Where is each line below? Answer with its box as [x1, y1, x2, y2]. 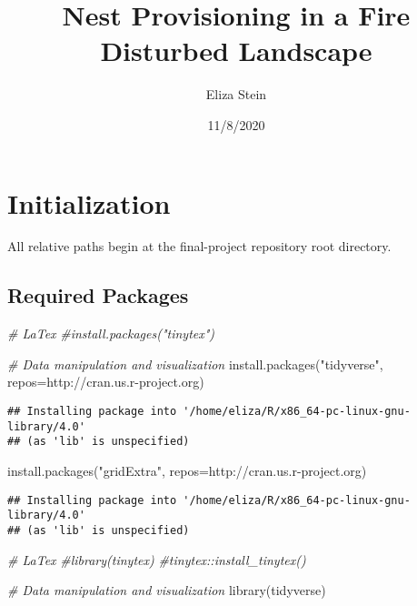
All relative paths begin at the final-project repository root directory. [7, 237, 392, 256]
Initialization [7, 184, 171, 221]
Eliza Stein [205, 85, 267, 104]
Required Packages [7, 281, 189, 309]
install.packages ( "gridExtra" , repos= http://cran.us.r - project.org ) [7, 460, 367, 480]
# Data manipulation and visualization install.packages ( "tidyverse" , [7, 354, 383, 373]
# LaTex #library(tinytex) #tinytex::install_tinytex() [7, 550, 306, 569]
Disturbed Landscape [100, 32, 372, 69]
